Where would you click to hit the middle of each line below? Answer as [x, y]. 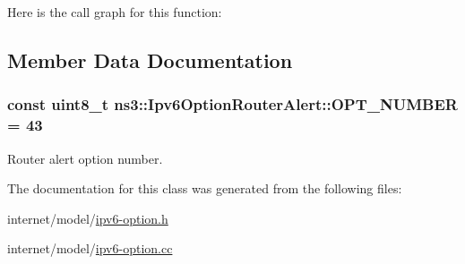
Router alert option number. [85, 158]
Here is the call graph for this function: [115, 12]
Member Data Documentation [150, 60]
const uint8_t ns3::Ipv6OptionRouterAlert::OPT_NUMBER [232, 104]
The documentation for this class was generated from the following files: [205, 188]
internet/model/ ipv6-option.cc [90, 248]
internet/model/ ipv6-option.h [88, 218]
